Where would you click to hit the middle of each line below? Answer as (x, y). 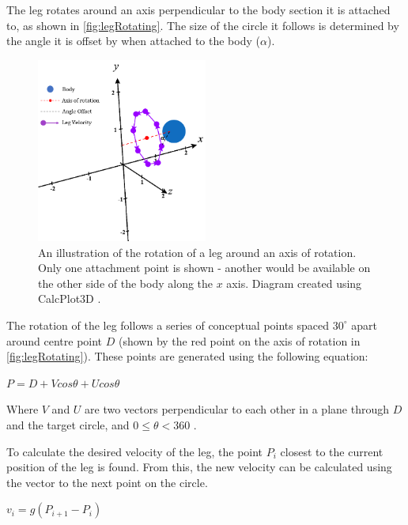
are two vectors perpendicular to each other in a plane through (237, 409)
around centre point (55, 340)
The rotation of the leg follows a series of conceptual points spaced (168, 325)
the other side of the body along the (126, 283)
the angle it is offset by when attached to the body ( (133, 41)
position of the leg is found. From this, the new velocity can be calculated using (199, 467)
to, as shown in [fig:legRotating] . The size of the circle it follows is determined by (203, 25)
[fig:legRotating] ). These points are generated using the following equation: (187, 356)
